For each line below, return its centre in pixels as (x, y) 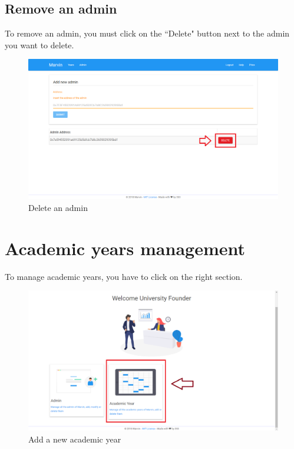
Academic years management (125, 248)
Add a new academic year (75, 439)
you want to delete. (39, 44)
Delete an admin (58, 208)
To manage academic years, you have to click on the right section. (124, 276)
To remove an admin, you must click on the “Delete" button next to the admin (147, 33)
